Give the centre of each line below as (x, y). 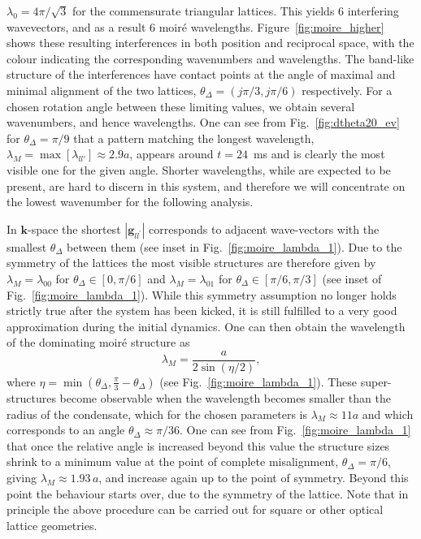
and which (388, 414)
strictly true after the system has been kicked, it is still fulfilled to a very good (202, 310)
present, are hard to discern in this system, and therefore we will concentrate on (206, 185)
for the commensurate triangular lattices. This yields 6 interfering (235, 11)
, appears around (171, 154)
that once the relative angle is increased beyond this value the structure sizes (198, 445)
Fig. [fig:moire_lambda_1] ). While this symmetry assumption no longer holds (202, 294)
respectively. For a (347, 90)
